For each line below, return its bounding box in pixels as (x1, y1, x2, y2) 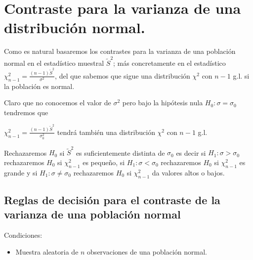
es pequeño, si (83, 157, 125, 167)
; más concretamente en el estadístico (113, 57, 226, 68)
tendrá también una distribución (57, 127, 155, 137)
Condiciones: (4, 230, 42, 240)
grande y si (4, 167, 38, 177)
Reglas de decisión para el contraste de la (4, 192, 220, 207)
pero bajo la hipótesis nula (122, 97, 203, 108)
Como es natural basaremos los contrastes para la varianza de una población (4, 46, 236, 56)
